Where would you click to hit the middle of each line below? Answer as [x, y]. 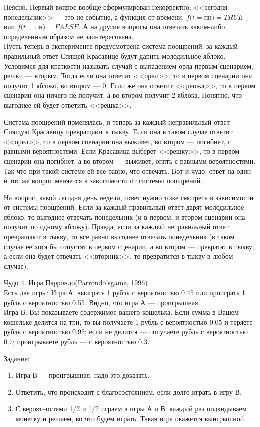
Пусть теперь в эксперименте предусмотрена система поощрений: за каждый [121, 46]
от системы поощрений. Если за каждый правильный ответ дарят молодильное [124, 207]
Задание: [17, 358]
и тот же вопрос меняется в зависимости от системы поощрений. [103, 180]
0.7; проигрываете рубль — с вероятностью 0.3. [77, 341]
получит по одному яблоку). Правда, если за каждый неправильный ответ [116, 227]
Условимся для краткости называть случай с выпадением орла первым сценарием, [129, 65]
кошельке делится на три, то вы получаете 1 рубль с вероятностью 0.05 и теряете [128, 322]
